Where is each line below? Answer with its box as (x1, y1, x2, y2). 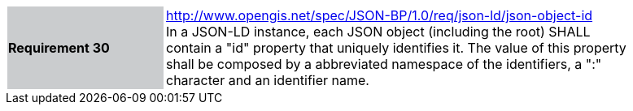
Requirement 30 (8, 40, 110, 56)
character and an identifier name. (166, 72, 369, 88)
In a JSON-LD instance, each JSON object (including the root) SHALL (166, 23, 591, 40)
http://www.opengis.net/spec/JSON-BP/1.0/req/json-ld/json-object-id (166, 7, 593, 23)
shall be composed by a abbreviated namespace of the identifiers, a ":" (166, 56, 602, 72)
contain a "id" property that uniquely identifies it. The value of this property (166, 40, 626, 56)
